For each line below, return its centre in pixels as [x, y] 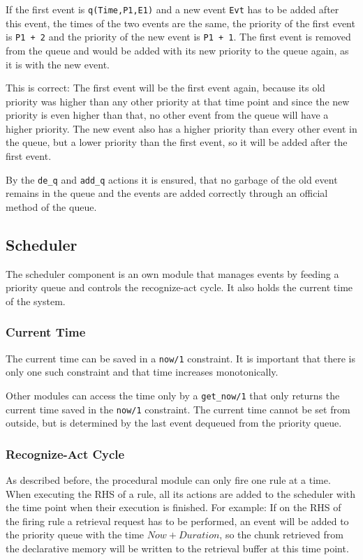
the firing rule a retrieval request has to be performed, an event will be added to [177, 521]
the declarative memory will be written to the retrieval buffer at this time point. [177, 548]
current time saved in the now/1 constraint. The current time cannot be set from [178, 409]
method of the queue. [51, 206]
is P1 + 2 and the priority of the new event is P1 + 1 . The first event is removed [178, 37]
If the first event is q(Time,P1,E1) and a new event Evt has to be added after [172, 9]
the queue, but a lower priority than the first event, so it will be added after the [177, 142]
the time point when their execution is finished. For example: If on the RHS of [173, 507]
